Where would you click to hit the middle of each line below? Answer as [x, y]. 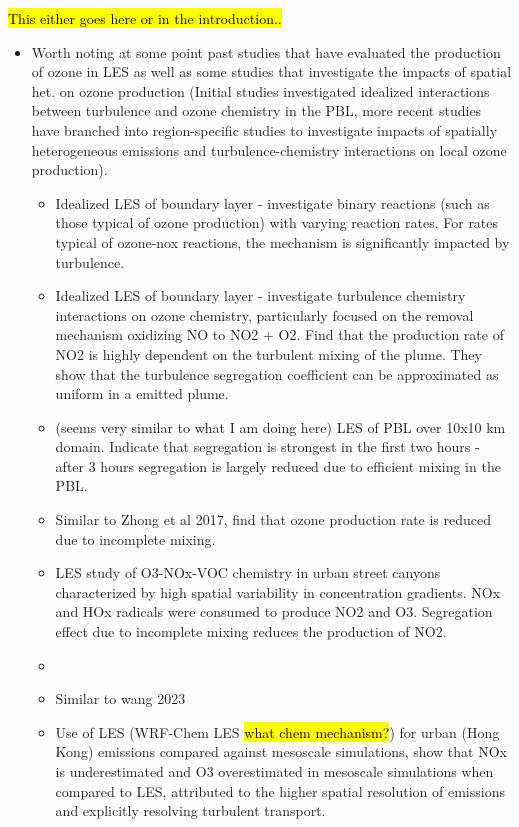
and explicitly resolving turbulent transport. [190, 810]
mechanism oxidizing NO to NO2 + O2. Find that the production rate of [279, 334]
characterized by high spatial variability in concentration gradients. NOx [278, 591]
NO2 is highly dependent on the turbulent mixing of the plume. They [268, 353]
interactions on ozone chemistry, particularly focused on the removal [264, 314]
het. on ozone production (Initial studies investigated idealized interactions [260, 90]
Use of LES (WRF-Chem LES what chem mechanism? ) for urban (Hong [277, 731]
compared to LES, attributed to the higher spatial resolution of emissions [280, 790]
